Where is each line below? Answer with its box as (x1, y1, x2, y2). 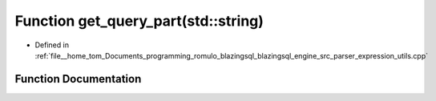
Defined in (34, 40, 70, 50)
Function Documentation (14, 72, 142, 86)
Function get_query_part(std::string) (14, 12, 264, 30)
